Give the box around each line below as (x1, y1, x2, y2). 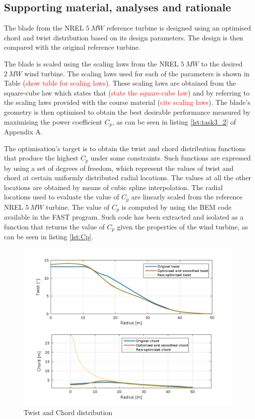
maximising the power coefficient (4, 116, 102, 127)
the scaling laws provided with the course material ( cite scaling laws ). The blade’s (4, 97, 251, 107)
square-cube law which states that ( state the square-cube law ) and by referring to (4, 87, 250, 97)
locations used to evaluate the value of (4, 192, 119, 202)
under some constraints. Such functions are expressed (90, 153, 251, 163)
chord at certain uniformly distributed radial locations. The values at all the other (4, 172, 252, 183)
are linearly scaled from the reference (131, 192, 243, 202)
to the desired (201, 58, 243, 68)
